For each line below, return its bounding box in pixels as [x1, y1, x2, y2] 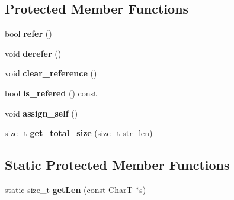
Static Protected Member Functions [5, 156, 230, 174]
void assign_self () [5, 107, 78, 119]
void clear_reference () [5, 67, 97, 79]
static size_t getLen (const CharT [5, 183, 133, 195]
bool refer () [5, 27, 52, 40]
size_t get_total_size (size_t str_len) [5, 127, 153, 139]
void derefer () [5, 47, 62, 59]
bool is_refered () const [5, 86, 97, 99]
